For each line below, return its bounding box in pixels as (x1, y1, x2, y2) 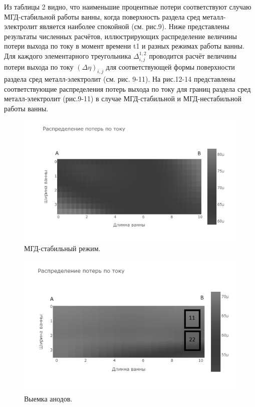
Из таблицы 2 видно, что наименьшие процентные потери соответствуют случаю (4, 2, 251, 12)
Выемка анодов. (24, 393, 73, 404)
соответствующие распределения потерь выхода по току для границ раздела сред (4, 83, 251, 94)
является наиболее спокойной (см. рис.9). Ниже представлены (39, 21, 229, 32)
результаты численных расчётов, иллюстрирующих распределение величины (4, 31, 237, 41)
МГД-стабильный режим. (24, 243, 101, 253)
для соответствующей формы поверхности (106, 62, 235, 72)
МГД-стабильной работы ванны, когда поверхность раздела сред (4, 11, 200, 22)
